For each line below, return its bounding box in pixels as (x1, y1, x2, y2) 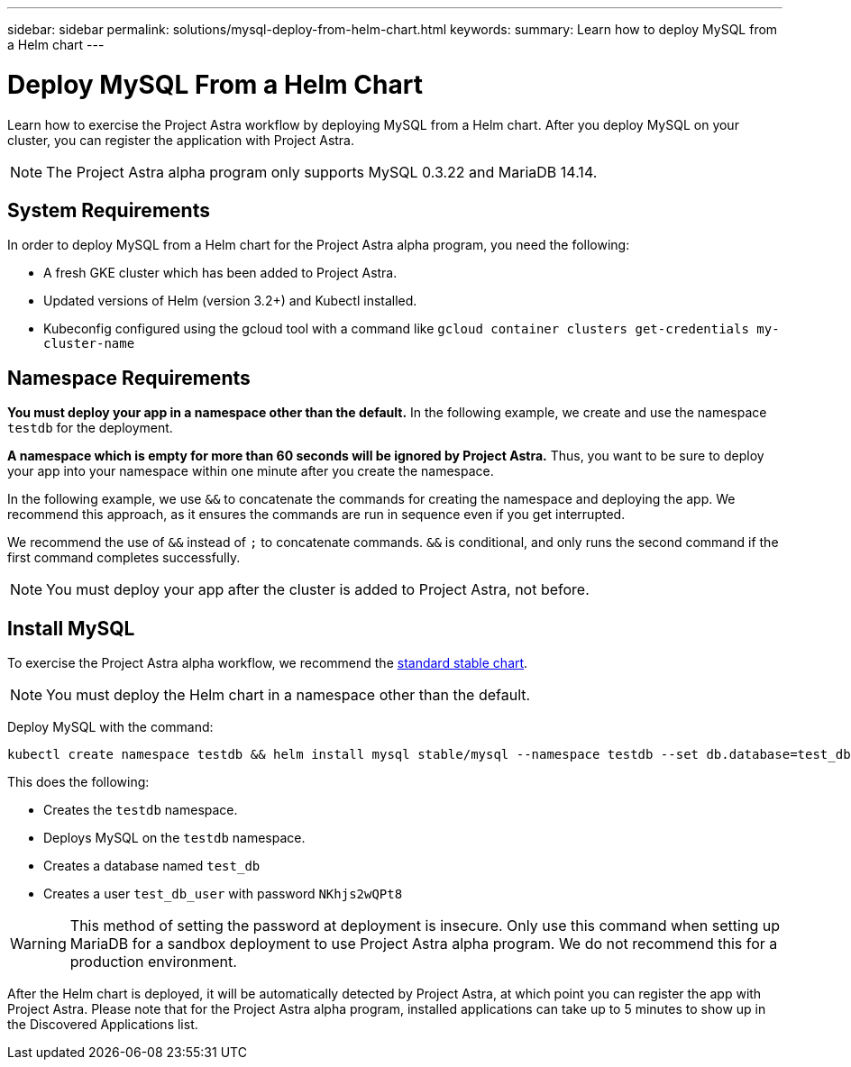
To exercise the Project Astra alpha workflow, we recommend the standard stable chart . (7, 655, 528, 671)
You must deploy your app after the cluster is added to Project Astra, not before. (46, 580, 590, 599)
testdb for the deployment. (7, 420, 173, 436)
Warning (10, 935, 67, 953)
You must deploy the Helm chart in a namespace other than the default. (46, 686, 531, 705)
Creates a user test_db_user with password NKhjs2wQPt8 (43, 886, 403, 902)
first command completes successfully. (7, 550, 241, 566)
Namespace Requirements (7, 366, 251, 389)
